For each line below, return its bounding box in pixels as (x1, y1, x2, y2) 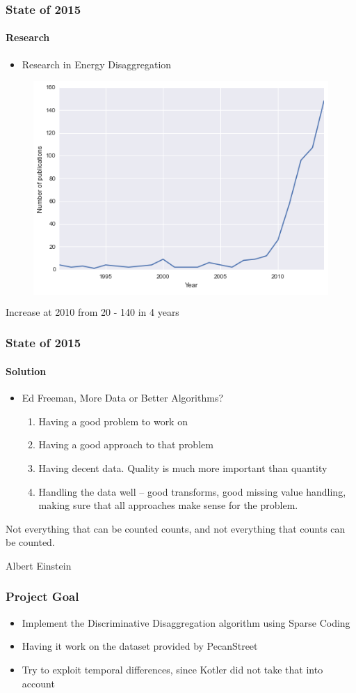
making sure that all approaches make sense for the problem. (38, 498, 298, 512)
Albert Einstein (6, 558, 72, 572)
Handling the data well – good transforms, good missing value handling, (38, 484, 346, 498)
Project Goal (6, 588, 79, 605)
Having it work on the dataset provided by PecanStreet (22, 639, 258, 653)
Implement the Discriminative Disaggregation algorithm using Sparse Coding (22, 615, 350, 630)
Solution (6, 363, 47, 378)
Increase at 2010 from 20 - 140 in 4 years (6, 304, 179, 319)
